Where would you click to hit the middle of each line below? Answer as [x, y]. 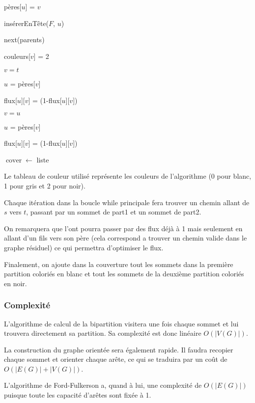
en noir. [15, 283]
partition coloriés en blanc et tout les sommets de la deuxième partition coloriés [124, 274]
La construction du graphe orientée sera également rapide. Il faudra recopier [119, 349]
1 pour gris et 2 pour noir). [45, 185]
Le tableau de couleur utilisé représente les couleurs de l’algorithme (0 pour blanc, [128, 176]
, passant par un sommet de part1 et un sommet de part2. [114, 212]
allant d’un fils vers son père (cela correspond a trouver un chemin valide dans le [126, 238]
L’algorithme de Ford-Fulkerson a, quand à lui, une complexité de [103, 385]
